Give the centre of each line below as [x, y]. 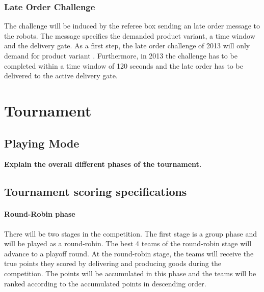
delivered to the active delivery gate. [61, 76]
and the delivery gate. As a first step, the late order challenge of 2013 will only [127, 46]
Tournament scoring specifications [96, 192]
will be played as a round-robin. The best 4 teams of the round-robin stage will [128, 243]
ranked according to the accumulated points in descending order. [105, 283]
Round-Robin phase [40, 214]
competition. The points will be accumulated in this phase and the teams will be [130, 273]
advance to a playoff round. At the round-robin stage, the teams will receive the [129, 253]
